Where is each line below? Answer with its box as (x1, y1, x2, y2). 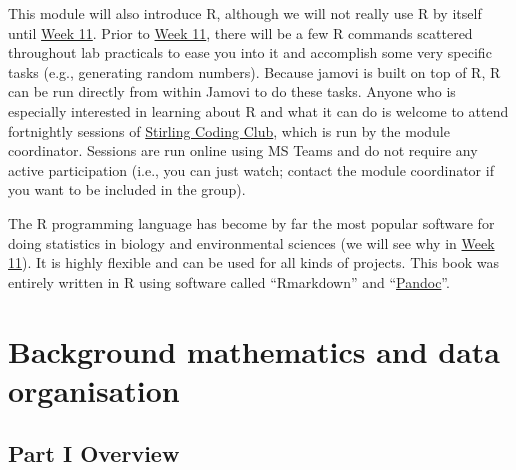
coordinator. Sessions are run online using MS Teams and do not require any (8, 140, 478, 161)
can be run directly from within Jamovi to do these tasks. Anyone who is (8, 81, 456, 102)
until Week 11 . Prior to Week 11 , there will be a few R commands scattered (8, 22, 473, 43)
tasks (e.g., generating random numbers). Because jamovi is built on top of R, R (8, 61, 501, 82)
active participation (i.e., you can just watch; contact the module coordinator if (8, 159, 494, 180)
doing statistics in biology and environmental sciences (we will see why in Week (8, 232, 495, 253)
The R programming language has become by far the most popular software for (8, 212, 495, 233)
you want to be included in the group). (8, 179, 246, 200)
